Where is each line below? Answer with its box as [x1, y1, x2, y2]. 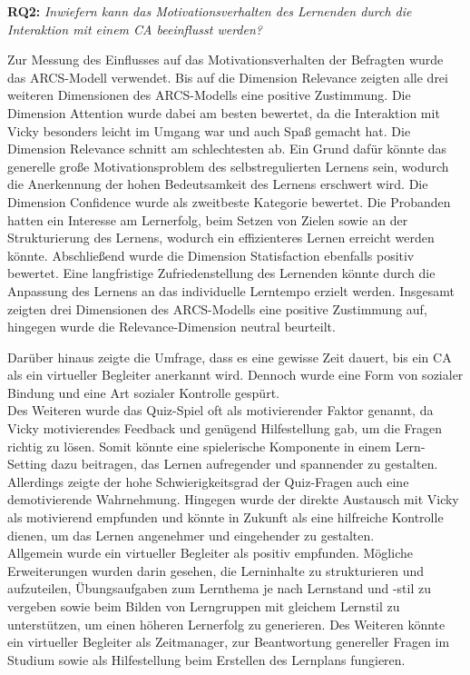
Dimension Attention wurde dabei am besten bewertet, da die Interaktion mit [7, 103, 440, 122]
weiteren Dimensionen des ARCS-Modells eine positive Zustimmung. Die [7, 85, 411, 104]
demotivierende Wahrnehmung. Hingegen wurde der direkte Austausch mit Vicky [7, 490, 459, 509]
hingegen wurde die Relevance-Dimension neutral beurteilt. [7, 317, 336, 336]
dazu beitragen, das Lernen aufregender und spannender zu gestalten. [51, 454, 438, 473]
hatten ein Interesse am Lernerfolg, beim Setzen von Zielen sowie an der [7, 210, 408, 229]
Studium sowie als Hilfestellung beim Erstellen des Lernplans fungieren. [7, 650, 406, 669]
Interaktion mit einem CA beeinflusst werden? [7, 19, 262, 38]
